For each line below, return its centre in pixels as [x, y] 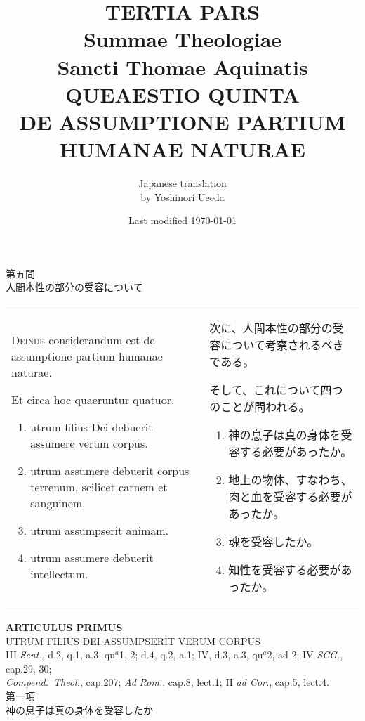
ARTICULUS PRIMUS [64, 627]
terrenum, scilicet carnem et [99, 487]
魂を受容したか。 [273, 542]
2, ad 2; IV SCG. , [305, 655]
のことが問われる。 [260, 407]
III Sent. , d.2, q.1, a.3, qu [60, 655]
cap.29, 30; [29, 668]
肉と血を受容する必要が [290, 497]
